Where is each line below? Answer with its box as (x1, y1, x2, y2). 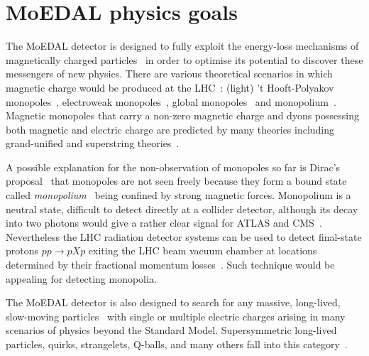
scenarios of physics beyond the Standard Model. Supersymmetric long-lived (6, 323, 337, 338)
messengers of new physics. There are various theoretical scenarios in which (6, 66, 333, 81)
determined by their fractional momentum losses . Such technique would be (6, 257, 335, 272)
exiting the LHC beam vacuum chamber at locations (88, 243, 317, 258)
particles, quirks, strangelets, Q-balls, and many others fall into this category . (6, 337, 348, 351)
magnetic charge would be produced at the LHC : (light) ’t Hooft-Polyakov (6, 80, 334, 95)
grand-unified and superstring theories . (6, 136, 180, 151)
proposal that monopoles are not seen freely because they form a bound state (6, 173, 347, 188)
